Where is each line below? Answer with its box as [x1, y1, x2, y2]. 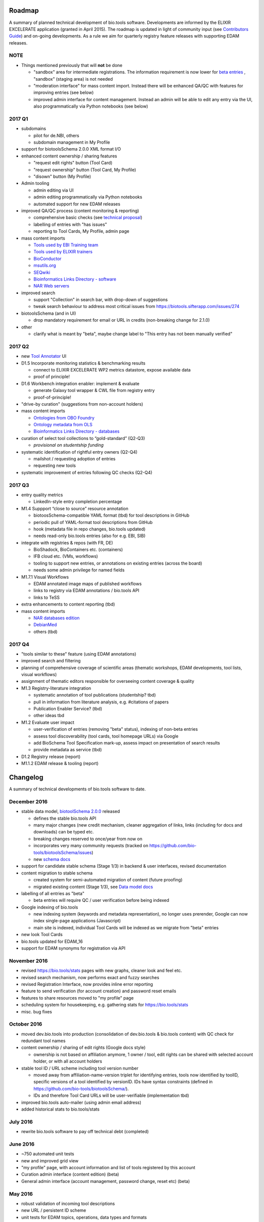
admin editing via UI [33, 187, 74, 193]
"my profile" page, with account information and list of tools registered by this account [21, 1165, 196, 1170]
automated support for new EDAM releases [33, 201, 121, 207]
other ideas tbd [33, 713, 65, 719]
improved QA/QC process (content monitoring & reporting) [21, 208, 139, 214]
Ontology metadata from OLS [33, 422, 93, 428]
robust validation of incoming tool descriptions [21, 1200, 115, 1206]
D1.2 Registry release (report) [21, 753, 81, 760]
